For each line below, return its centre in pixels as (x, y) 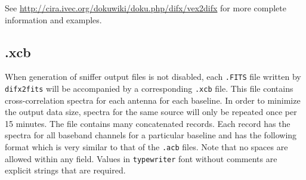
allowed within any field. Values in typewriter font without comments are (141, 158)
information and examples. (53, 19)
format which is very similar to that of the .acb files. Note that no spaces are (146, 147)
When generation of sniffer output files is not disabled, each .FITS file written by (153, 77)
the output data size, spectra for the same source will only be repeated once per (151, 112)
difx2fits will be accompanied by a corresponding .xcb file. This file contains (149, 89)
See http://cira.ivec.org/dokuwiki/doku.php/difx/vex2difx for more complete (146, 8)
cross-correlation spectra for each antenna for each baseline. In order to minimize (153, 100)
